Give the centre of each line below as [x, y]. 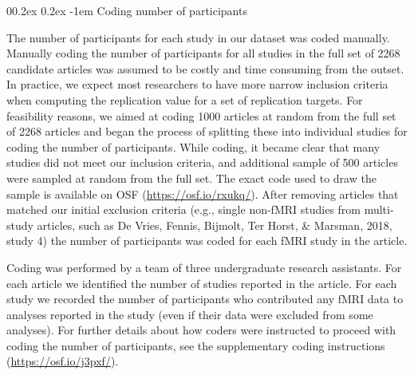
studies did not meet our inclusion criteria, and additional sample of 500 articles [202, 162]
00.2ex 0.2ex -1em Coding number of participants [127, 10]
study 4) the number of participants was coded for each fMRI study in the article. [207, 241]
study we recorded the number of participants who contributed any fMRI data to [205, 299]
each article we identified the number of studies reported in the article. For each [202, 283]
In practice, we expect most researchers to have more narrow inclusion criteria [197, 84]
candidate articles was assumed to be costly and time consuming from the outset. [205, 68]
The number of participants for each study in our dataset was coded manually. [198, 37]
